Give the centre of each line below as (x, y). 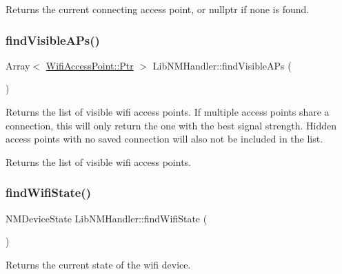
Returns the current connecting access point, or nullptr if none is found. (158, 9)
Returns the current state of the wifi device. (98, 264)
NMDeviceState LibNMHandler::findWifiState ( (107, 218)
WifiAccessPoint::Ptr (90, 65)
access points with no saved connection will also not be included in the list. (164, 139)
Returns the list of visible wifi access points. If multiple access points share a (168, 112)
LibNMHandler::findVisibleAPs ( (222, 65)
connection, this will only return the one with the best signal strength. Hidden (171, 125)
